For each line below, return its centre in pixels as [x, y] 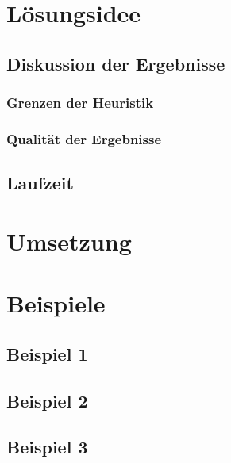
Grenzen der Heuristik [80, 103]
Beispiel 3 [47, 447]
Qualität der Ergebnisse [84, 138]
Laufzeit [40, 183]
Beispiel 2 [47, 400]
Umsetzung [69, 241]
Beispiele [56, 303]
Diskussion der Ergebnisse [116, 63]
